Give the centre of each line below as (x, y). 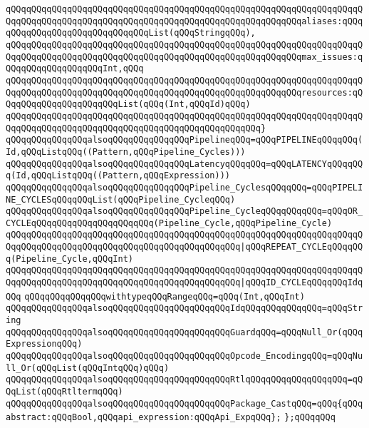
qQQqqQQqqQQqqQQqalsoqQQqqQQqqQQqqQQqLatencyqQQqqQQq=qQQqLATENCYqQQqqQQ (184, 164)
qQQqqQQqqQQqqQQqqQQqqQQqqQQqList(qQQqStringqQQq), (131, 33)
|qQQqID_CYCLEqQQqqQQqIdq (302, 283)
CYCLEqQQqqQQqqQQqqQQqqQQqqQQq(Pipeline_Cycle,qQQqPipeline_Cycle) (169, 223)
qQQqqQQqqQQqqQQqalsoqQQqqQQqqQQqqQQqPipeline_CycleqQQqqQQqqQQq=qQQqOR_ (184, 212)
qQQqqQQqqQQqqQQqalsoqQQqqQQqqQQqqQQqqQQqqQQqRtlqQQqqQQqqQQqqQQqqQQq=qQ (184, 380)
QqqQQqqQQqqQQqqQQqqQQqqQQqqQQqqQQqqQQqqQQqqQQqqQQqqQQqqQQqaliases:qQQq (184, 21)
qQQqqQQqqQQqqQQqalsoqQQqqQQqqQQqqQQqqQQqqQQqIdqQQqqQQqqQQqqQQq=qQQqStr (184, 309)
